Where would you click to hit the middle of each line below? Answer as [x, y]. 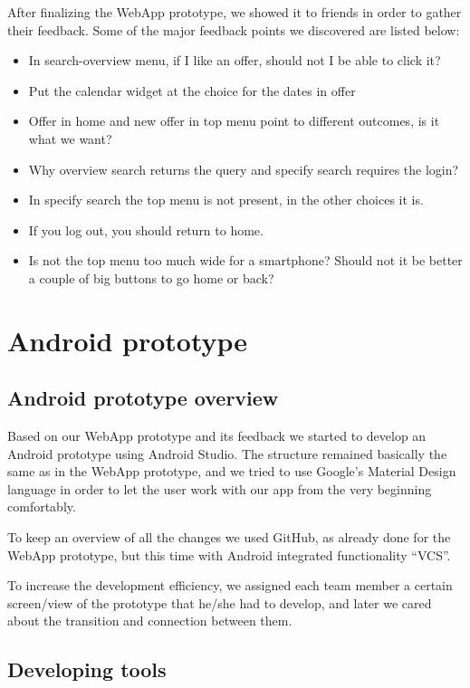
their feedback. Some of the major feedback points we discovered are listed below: [234, 29]
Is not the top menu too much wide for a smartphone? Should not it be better [245, 260]
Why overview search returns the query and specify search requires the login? [244, 169]
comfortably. [42, 506]
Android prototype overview [143, 398]
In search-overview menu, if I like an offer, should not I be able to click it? [235, 60]
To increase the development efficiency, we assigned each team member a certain [230, 585]
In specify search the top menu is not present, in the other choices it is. [226, 200]
